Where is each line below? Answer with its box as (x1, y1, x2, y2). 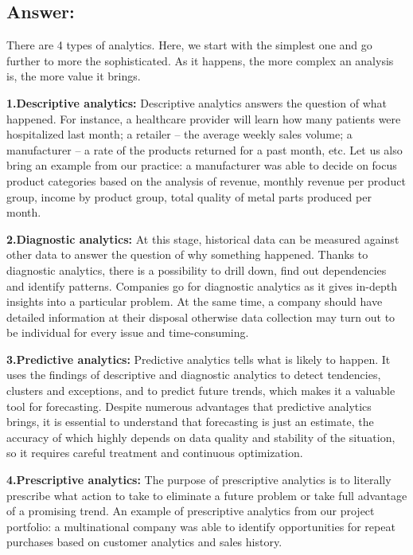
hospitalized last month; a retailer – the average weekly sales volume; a (6, 126, 353, 143)
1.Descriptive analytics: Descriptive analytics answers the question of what (6, 94, 388, 111)
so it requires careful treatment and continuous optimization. (6, 444, 303, 461)
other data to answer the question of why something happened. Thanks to (6, 246, 368, 263)
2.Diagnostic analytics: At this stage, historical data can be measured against (6, 230, 399, 247)
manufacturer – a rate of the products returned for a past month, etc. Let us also (6, 141, 403, 158)
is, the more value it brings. (6, 68, 141, 84)
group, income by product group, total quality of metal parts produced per (6, 188, 372, 205)
